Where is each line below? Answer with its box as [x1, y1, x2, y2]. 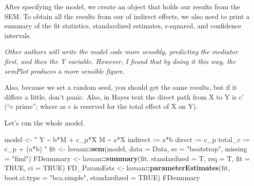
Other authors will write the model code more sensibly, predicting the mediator [4, 46, 238, 57]
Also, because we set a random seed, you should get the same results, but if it [4, 82, 237, 92]
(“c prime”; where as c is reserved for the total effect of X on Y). [4, 101, 198, 111]
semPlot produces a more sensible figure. [4, 65, 125, 76]
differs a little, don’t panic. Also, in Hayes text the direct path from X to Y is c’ [4, 91, 244, 102]
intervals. [4, 30, 32, 40]
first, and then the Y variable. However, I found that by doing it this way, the [4, 56, 236, 66]
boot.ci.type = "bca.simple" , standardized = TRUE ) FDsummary [4, 172, 200, 182]
